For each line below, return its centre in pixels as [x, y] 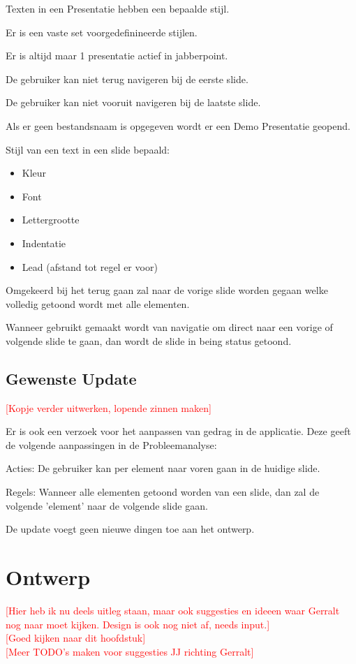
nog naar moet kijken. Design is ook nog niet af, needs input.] [138, 624]
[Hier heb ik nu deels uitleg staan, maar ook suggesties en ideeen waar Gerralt [173, 610]
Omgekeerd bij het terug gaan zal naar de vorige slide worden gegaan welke [167, 290]
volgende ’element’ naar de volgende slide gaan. [107, 505]
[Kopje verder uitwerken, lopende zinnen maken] [109, 407]
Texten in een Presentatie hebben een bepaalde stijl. [118, 8]
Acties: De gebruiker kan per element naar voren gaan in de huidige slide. [163, 468]
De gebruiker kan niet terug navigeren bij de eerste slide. [127, 79]
